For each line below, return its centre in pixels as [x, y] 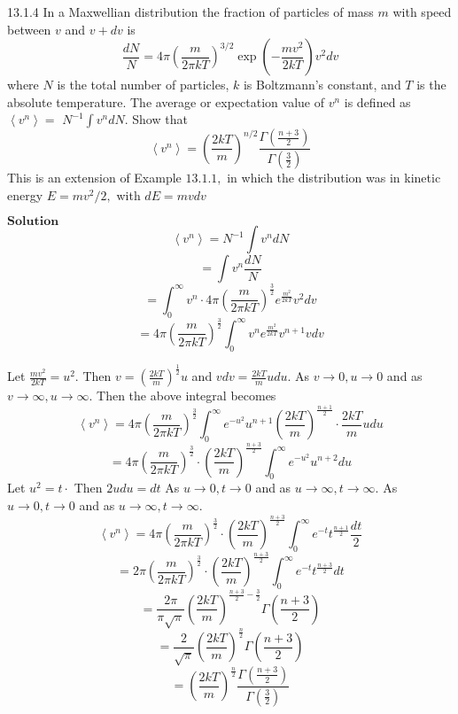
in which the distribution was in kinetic [334, 178]
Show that [160, 119]
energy [25, 194]
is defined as [377, 101]
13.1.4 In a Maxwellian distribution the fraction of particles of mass [190, 12]
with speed [422, 12]
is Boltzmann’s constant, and [322, 85]
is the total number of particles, [143, 85]
